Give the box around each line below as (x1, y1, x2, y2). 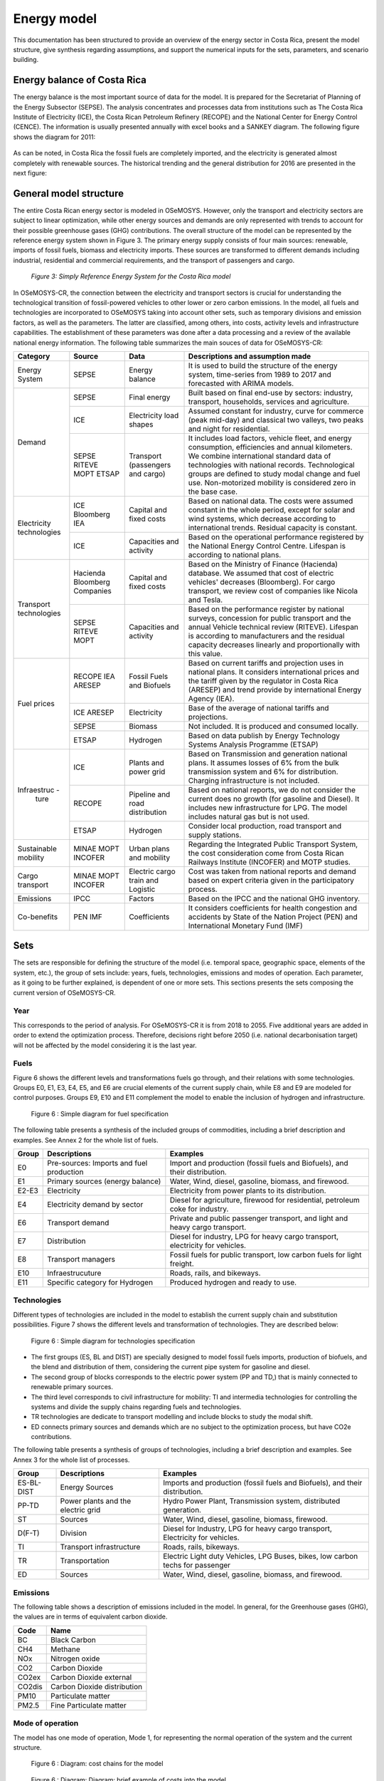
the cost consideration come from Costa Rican (188, 848, 344, 858)
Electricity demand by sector (47, 1200, 144, 1210)
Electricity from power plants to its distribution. (169, 1186, 326, 1196)
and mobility (129, 852, 171, 862)
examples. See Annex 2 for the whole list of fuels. (13, 1136, 159, 1144)
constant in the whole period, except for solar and (188, 504, 356, 514)
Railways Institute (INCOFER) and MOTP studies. (188, 857, 351, 867)
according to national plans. (188, 549, 282, 559)
